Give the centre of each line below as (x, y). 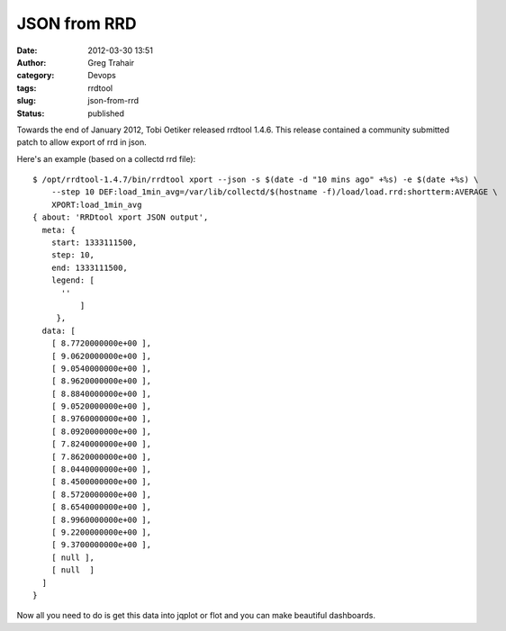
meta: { (59, 230)
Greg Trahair (111, 62)
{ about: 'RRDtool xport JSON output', (121, 217)
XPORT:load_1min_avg (96, 204)
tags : (27, 88)
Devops (102, 76)
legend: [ (72, 280)
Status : (31, 113)
